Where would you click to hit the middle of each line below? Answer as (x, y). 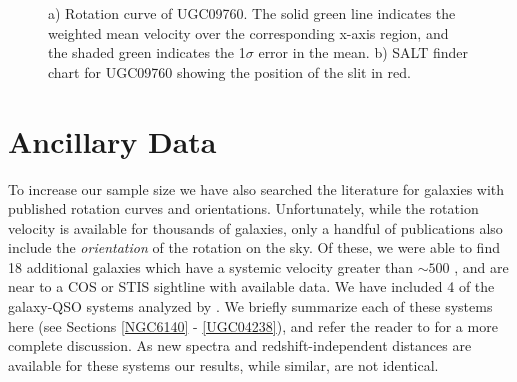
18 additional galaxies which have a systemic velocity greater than (211, 266)
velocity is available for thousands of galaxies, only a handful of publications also (255, 227)
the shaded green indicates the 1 (147, 52)
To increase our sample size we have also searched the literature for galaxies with (256, 188)
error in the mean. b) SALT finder (363, 52)
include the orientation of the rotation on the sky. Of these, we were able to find (254, 247)
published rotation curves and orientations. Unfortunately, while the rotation (243, 208)
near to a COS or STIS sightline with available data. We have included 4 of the (251, 286)
